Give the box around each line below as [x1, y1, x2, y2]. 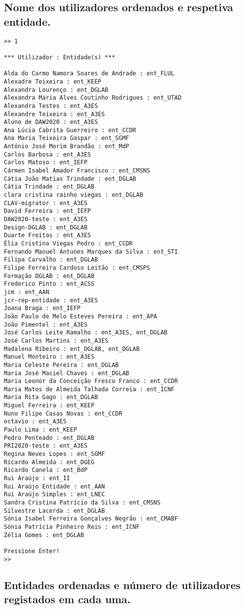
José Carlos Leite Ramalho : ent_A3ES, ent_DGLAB [4, 329, 168, 336]
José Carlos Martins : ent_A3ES [4, 337, 108, 344]
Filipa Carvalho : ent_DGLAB [4, 256, 98, 263]
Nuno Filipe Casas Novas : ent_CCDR [4, 410, 122, 417]
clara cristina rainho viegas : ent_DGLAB [4, 191, 143, 199]
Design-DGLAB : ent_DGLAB [4, 224, 87, 231]
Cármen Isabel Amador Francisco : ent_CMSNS [4, 167, 150, 174]
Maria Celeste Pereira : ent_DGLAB [4, 361, 119, 368]
